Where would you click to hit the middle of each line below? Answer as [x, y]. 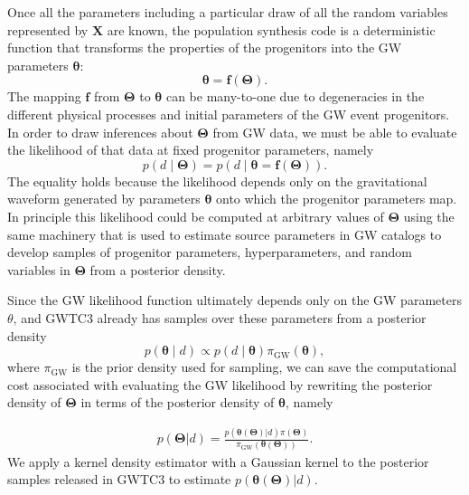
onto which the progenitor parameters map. [336, 199]
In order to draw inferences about [100, 132]
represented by [48, 29]
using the [429, 216]
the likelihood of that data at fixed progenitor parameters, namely [191, 150]
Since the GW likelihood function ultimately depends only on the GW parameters [234, 300]
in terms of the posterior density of [178, 402]
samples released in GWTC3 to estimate [119, 479]
